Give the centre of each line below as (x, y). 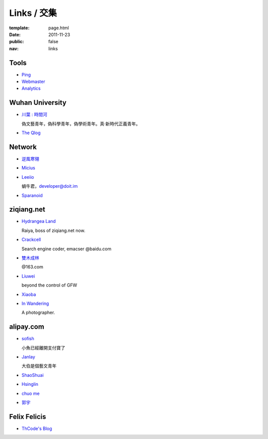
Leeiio (28, 177)
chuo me (31, 393)
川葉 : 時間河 (34, 115)
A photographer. (38, 312)
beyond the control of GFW (49, 285)
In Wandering (35, 303)
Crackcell (31, 240)
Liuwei (28, 276)
